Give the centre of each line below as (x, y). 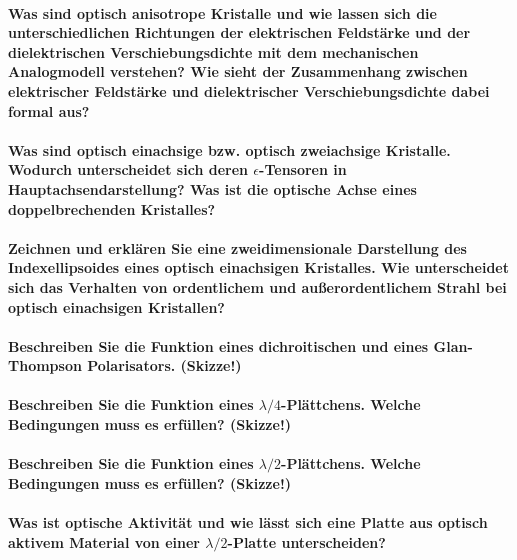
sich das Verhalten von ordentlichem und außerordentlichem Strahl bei (257, 286)
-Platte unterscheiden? (306, 541)
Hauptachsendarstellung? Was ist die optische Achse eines (212, 188)
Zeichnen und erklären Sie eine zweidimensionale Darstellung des (237, 247)
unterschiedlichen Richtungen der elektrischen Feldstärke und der (239, 32)
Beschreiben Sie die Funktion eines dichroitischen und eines (218, 345)
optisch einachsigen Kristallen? (116, 306)
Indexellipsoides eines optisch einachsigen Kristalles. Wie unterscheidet (258, 267)
